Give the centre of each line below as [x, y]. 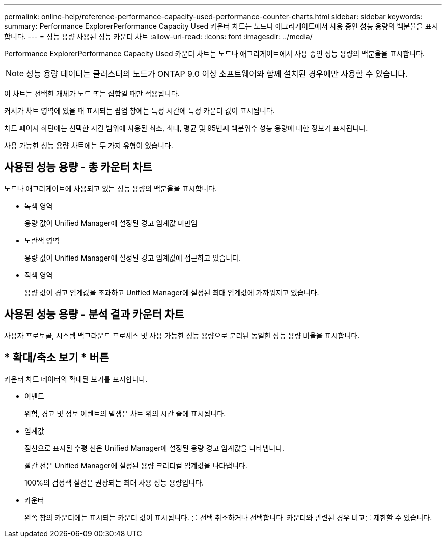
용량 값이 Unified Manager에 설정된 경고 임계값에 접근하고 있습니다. [133, 258]
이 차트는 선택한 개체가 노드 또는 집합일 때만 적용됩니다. [92, 93]
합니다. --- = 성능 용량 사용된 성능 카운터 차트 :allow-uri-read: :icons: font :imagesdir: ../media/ [158, 36]
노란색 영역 [42, 240]
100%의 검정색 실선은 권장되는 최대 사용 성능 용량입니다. [114, 482]
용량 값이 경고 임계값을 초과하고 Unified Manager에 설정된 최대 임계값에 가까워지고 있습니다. [172, 292]
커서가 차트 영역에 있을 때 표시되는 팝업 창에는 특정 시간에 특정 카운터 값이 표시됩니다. [140, 111]
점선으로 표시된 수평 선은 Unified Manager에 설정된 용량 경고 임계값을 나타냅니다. [155, 448]
